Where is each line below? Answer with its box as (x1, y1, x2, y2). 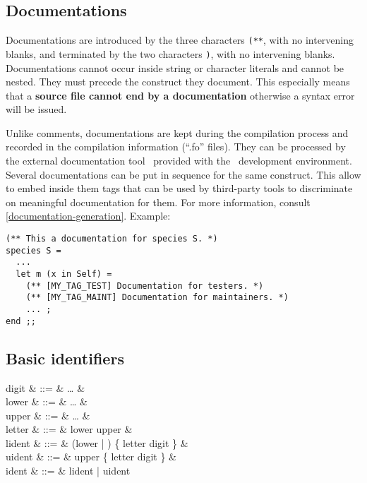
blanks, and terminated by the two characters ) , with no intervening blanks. (6, 46, 335, 61)
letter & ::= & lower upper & (6, 422, 133, 436)
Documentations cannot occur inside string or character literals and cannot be (6, 60, 344, 75)
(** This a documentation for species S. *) (6, 234, 218, 244)
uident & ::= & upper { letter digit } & (6, 449, 176, 464)
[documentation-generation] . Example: (6, 208, 171, 223)
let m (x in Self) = (16, 269, 112, 280)
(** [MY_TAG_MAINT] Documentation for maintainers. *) (25, 292, 289, 303)
